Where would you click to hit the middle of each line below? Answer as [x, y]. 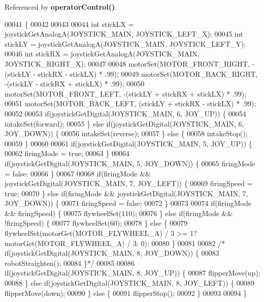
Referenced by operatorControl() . [61, 7]
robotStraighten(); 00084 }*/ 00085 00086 [70, 263]
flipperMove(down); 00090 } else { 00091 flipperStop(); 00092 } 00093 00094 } [126, 293]
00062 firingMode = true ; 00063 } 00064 [67, 153]
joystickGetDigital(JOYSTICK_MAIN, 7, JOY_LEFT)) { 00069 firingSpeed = [129, 183]
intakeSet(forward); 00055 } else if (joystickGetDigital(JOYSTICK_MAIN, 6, [124, 123]
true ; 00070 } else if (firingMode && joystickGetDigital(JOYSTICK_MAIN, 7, [126, 193]
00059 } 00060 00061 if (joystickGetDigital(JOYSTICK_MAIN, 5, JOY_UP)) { [128, 143]
